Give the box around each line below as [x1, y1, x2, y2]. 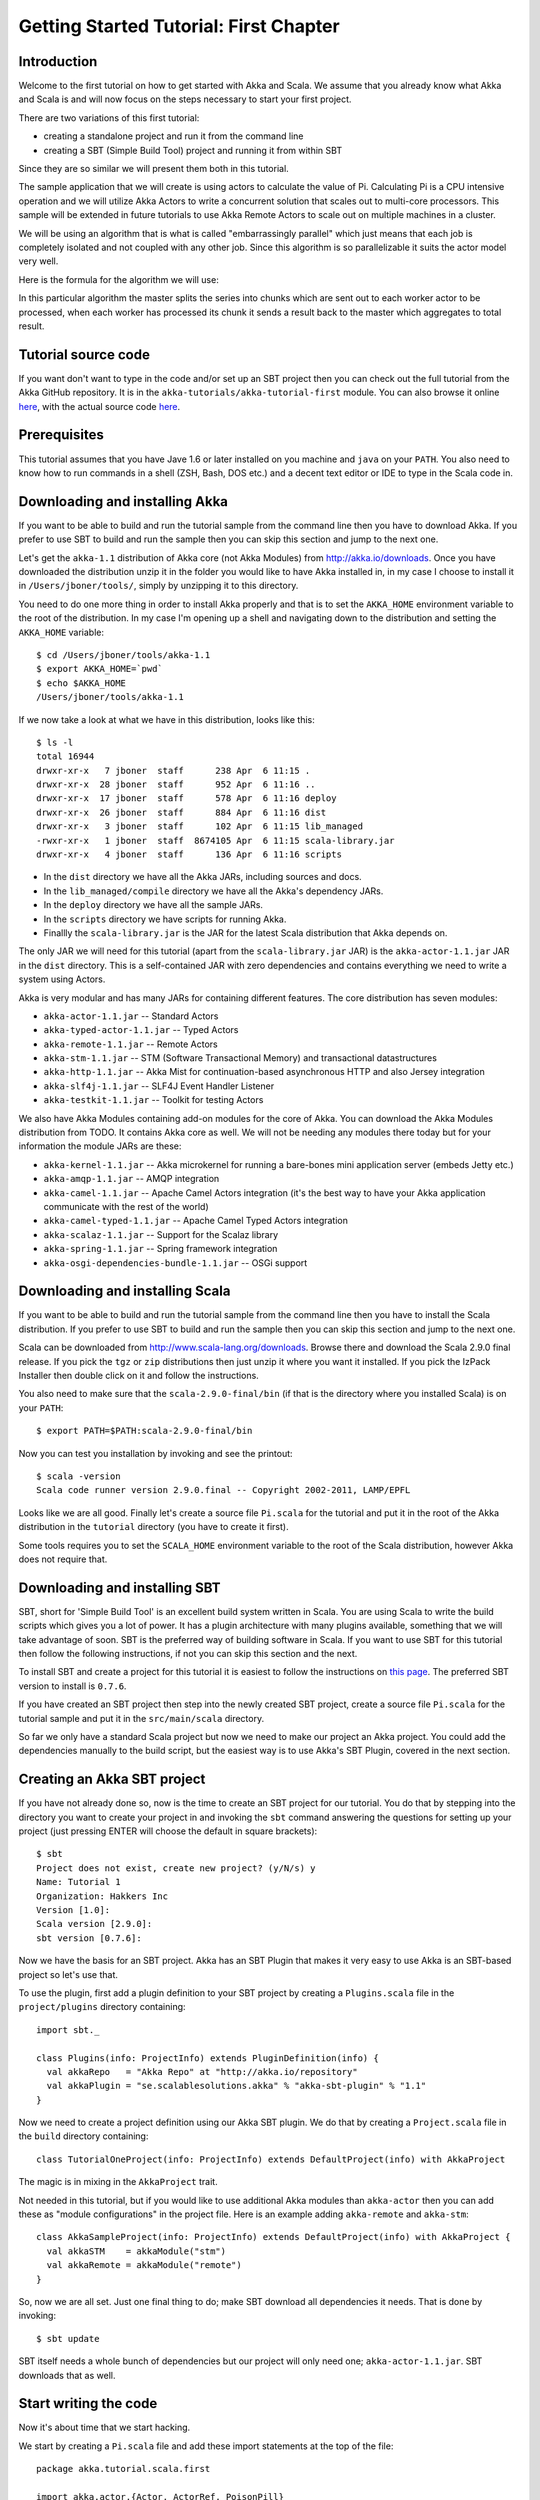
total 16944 [36, 751, 95, 762]
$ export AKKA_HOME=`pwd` [36, 663, 164, 675]
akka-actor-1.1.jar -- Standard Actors [43, 1010, 219, 1022]
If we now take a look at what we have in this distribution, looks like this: [18, 713, 315, 725]
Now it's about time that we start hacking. [18, 2421, 191, 2434]
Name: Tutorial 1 [36, 1876, 121, 1888]
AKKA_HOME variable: [18, 626, 105, 638]
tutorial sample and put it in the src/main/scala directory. [18, 1712, 265, 1724]
